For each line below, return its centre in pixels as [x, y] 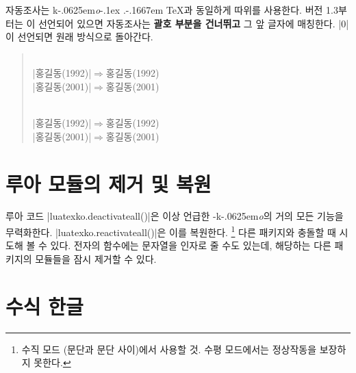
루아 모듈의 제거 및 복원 [109, 183]
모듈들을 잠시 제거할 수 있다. [96, 258]
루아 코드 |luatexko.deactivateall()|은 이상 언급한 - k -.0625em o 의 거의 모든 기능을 [175, 216]
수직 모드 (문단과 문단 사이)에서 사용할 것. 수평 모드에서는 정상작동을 [169, 349]
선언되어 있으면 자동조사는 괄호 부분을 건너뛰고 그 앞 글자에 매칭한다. [187, 23]
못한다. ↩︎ [52, 362]
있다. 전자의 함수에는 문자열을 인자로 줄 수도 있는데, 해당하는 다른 [191, 245]
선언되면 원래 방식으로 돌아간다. [85, 37]
